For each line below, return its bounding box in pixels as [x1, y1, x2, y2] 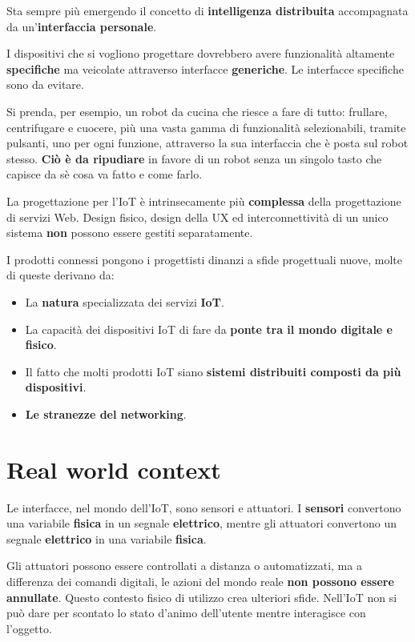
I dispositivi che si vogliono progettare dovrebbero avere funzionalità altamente [6, 45, 395, 62]
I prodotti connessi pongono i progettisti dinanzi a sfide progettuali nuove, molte [6, 251, 402, 267]
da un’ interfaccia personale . [6, 18, 157, 34]
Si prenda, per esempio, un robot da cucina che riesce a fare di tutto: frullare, [6, 102, 388, 119]
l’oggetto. [6, 620, 52, 636]
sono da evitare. [6, 76, 84, 93]
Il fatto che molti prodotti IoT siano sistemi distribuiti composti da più [25, 363, 401, 379]
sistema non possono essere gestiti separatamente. [6, 224, 253, 241]
